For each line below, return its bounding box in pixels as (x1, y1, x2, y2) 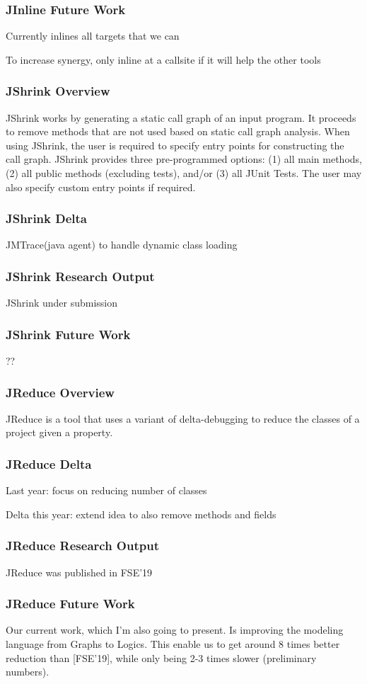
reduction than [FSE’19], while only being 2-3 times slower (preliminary (6, 650, 317, 665)
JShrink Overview (6, 82, 110, 100)
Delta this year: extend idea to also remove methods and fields (6, 506, 276, 521)
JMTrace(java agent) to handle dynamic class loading (6, 237, 238, 252)
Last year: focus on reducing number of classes (6, 483, 207, 498)
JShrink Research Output (6, 267, 155, 285)
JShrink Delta (6, 210, 87, 227)
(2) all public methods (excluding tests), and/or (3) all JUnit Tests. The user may (6, 166, 362, 180)
